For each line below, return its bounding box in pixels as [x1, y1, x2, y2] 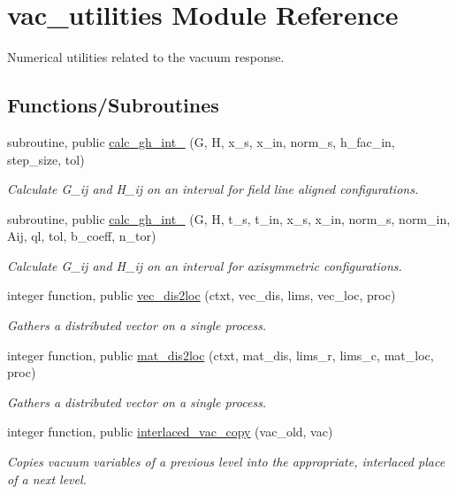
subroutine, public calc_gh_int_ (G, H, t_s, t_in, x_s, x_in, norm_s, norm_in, [7, 209, 451, 228]
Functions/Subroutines [7, 91, 219, 119]
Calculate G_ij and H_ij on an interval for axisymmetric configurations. [7, 256, 402, 274]
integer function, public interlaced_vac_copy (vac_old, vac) [7, 422, 333, 441]
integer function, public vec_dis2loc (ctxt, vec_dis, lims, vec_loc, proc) [7, 286, 396, 305]
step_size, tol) [7, 150, 85, 168]
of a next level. [7, 469, 87, 488]
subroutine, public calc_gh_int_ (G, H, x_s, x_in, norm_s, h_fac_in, [7, 132, 395, 151]
